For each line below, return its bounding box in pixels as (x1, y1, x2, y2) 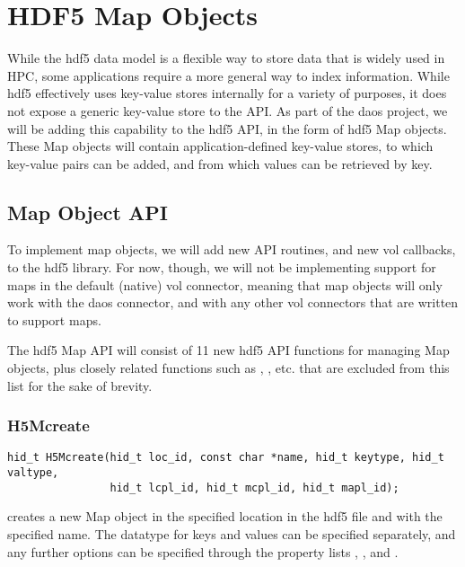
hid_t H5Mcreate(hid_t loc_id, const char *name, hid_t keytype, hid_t (7, 451, 444, 465)
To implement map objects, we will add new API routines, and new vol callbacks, (7, 240, 456, 259)
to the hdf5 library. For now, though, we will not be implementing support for (7, 258, 436, 277)
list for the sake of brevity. (7, 376, 153, 394)
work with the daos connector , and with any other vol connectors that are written (7, 293, 459, 312)
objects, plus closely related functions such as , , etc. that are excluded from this (7, 359, 450, 377)
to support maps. (7, 310, 101, 329)
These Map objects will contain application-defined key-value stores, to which (7, 137, 434, 155)
